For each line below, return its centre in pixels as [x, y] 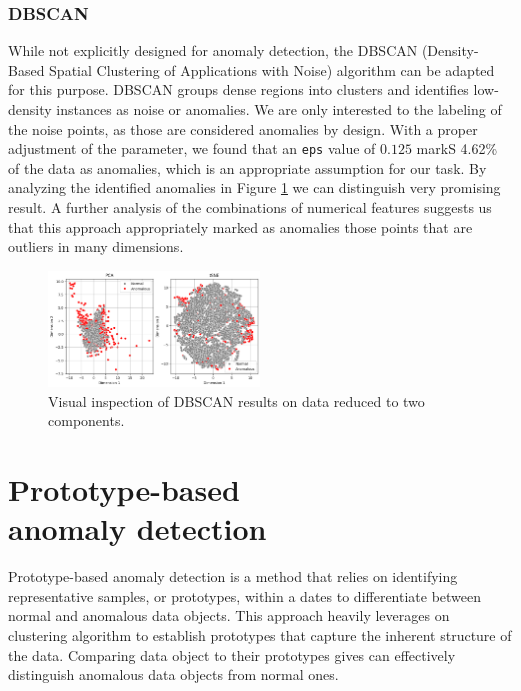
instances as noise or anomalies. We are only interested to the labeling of [279, 109]
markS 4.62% [457, 148]
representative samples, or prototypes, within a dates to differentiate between [245, 595]
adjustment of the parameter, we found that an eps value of [192, 148]
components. [86, 420]
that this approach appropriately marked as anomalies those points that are [240, 226]
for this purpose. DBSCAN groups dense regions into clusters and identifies [238, 89]
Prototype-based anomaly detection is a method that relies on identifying [233, 576]
